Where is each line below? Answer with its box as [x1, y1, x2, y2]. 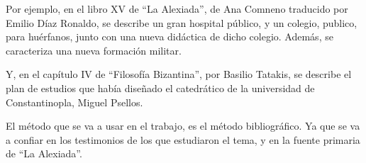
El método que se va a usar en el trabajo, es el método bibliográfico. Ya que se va [6, 118, 360, 133]
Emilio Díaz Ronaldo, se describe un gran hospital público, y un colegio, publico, [6, 15, 357, 30]
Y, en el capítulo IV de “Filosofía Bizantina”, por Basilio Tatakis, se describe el [6, 67, 352, 81]
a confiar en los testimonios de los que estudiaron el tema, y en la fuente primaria [6, 132, 360, 147]
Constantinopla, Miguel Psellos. [6, 94, 143, 109]
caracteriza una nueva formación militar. [6, 43, 182, 57]
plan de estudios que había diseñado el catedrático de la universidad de [6, 80, 315, 95]
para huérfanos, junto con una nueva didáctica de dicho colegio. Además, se [6, 29, 333, 44]
